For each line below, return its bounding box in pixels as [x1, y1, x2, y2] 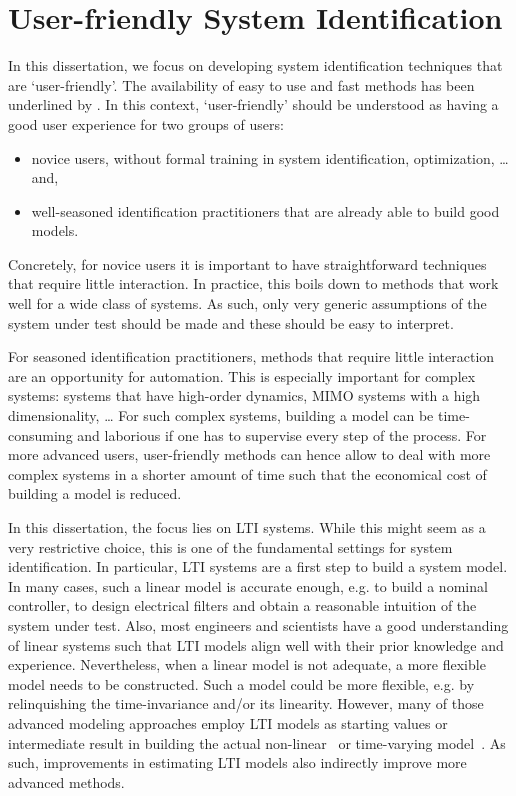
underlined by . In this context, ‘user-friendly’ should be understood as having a [8, 94, 499, 115]
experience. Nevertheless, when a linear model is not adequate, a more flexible [8, 654, 486, 675]
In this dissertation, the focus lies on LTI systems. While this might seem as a [8, 517, 486, 537]
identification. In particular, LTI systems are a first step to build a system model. [8, 556, 508, 577]
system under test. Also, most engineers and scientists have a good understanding [8, 614, 509, 635]
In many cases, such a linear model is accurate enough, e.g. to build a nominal [8, 575, 488, 596]
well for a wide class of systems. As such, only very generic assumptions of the [8, 293, 487, 314]
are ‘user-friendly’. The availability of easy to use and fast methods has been [8, 74, 475, 95]
